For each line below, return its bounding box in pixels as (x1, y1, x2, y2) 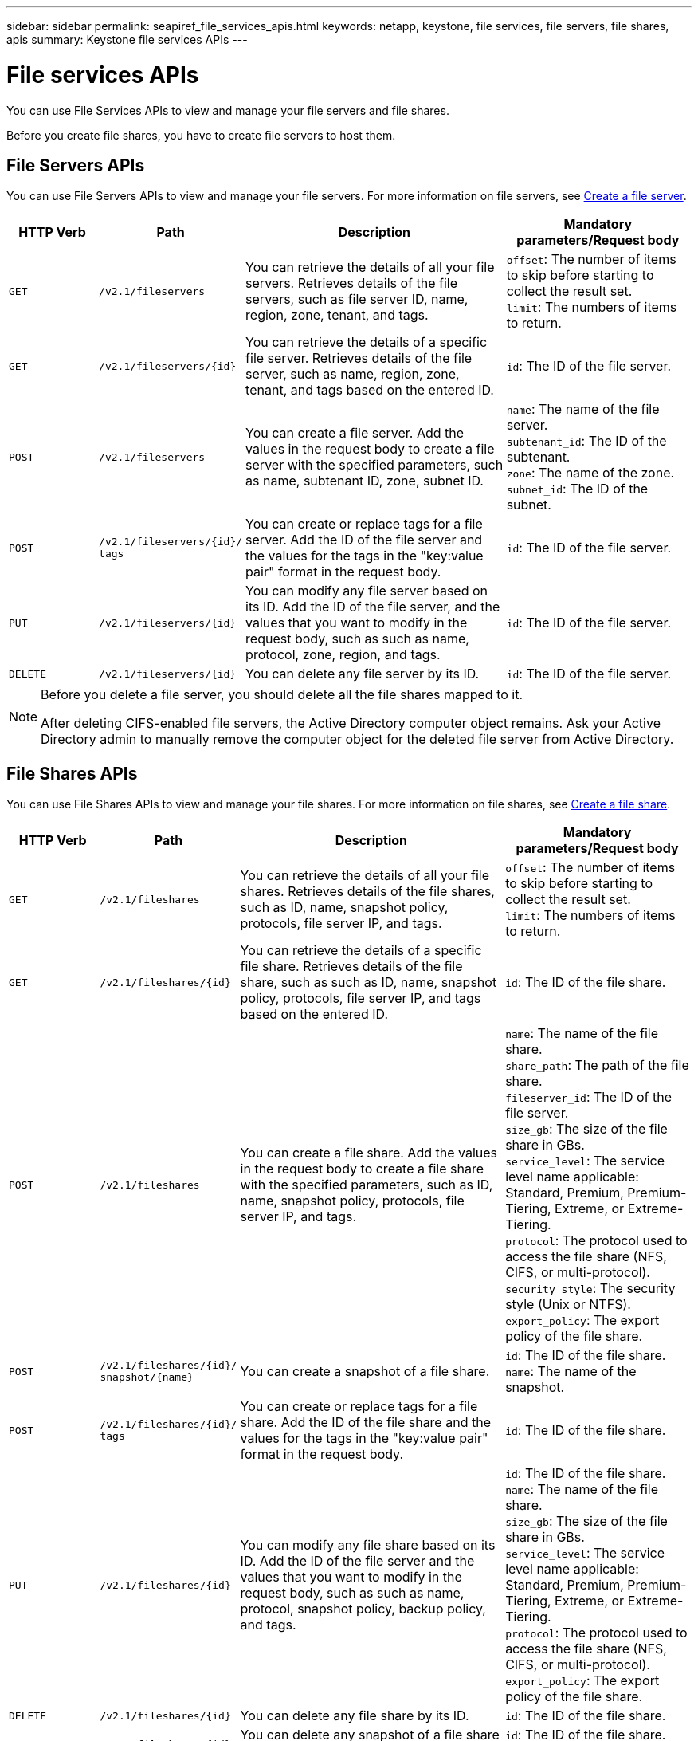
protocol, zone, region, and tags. (245, 646, 441, 663)
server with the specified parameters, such (245, 457, 504, 474)
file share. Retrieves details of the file (240, 958, 463, 975)
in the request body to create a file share (240, 1161, 484, 1177)
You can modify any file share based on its (240, 1537, 496, 1554)
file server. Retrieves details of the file (245, 350, 473, 367)
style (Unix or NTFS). (505, 1296, 631, 1313)
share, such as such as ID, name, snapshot (240, 974, 497, 991)
